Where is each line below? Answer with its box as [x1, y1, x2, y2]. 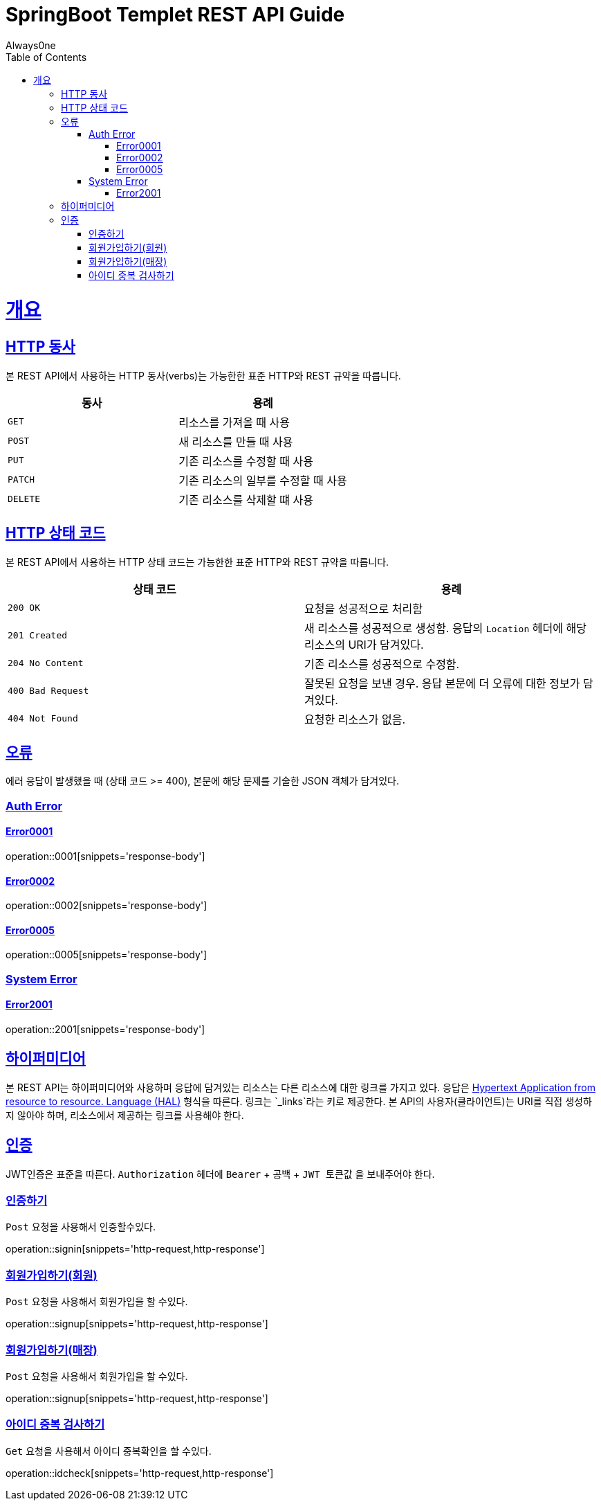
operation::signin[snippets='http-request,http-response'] [6, 1243, 265, 1255]
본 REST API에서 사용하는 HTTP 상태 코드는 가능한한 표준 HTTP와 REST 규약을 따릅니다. [6, 555, 389, 568]
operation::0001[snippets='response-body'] [6, 850, 205, 862]
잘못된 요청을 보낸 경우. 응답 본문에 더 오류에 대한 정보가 [304, 676, 580, 690]
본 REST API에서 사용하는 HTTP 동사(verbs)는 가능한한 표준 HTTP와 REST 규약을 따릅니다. [6, 369, 401, 382]
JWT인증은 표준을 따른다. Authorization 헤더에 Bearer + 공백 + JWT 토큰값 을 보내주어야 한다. [6, 1167, 435, 1180]
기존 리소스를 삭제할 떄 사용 [178, 492, 313, 507]
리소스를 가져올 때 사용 [178, 415, 290, 429]
